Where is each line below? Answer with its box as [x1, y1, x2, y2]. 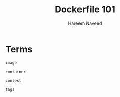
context [5, 78, 22, 83]
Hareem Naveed [68, 20, 102, 26]
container [5, 69, 26, 74]
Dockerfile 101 [55, 4, 115, 15]
